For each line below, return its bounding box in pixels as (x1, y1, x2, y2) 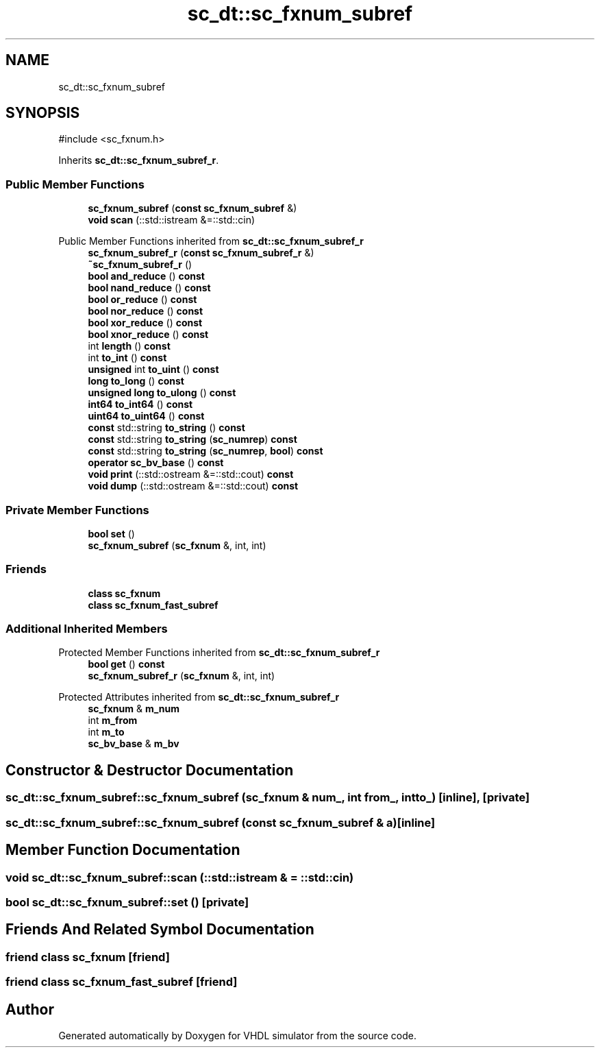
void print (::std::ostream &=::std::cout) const (88, 468, 294, 481)
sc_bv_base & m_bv (88, 738, 179, 750)
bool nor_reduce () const (88, 305, 203, 317)
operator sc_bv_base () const (88, 457, 224, 469)
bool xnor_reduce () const (88, 328, 209, 341)
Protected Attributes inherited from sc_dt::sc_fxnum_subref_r (58, 691, 340, 703)
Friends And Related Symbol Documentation (5, 921, 314, 939)
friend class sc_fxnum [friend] (5, 949, 170, 964)
